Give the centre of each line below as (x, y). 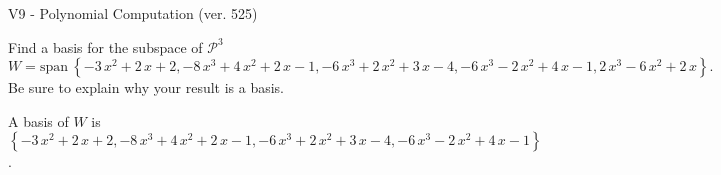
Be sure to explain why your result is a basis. (146, 87)
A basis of (38, 120)
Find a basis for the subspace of (105, 46)
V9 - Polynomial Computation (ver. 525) (133, 13)
